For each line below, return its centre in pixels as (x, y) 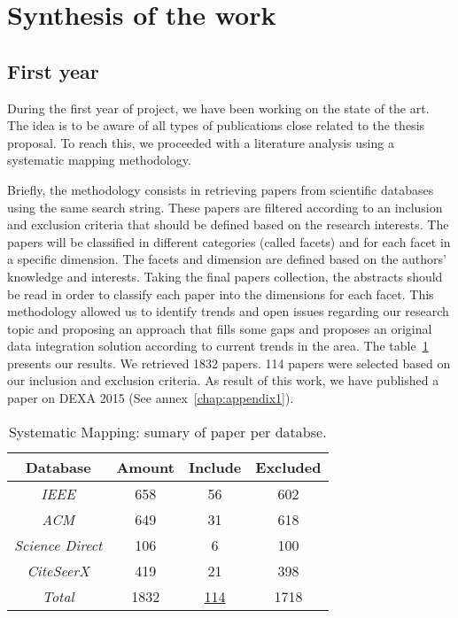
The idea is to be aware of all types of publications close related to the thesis (216, 125)
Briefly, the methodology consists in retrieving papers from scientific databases (221, 189)
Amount (145, 467)
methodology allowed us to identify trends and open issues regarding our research (228, 311)
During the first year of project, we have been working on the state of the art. (218, 108)
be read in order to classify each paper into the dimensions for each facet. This (221, 294)
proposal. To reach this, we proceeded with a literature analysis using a (201, 142)
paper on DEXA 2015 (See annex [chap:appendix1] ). (151, 398)
